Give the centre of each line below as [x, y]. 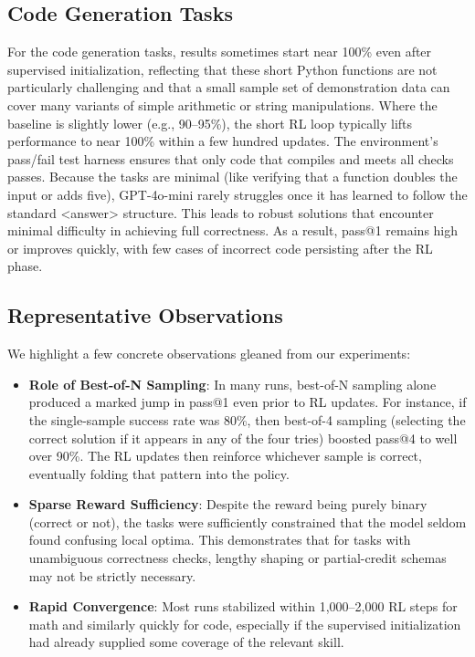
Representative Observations [145, 315]
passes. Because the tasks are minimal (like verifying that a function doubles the [232, 177]
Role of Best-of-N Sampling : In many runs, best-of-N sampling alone [232, 384]
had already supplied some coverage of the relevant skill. [186, 642]
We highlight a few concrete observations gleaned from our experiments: [209, 354]
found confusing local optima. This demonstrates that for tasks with [220, 540]
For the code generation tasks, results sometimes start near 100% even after [220, 52]
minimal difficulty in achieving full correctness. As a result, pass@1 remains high [233, 230]
